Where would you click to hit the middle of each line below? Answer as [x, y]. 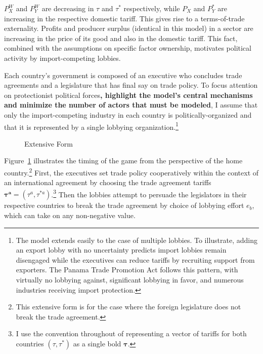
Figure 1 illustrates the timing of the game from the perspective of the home [123, 161]
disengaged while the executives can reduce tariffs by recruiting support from [135, 259]
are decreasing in [68, 8]
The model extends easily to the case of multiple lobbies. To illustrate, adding [137, 240]
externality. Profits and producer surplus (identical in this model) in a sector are [129, 28]
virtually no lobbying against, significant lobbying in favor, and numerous [130, 280]
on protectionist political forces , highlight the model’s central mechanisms [128, 95]
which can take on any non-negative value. [70, 215]
